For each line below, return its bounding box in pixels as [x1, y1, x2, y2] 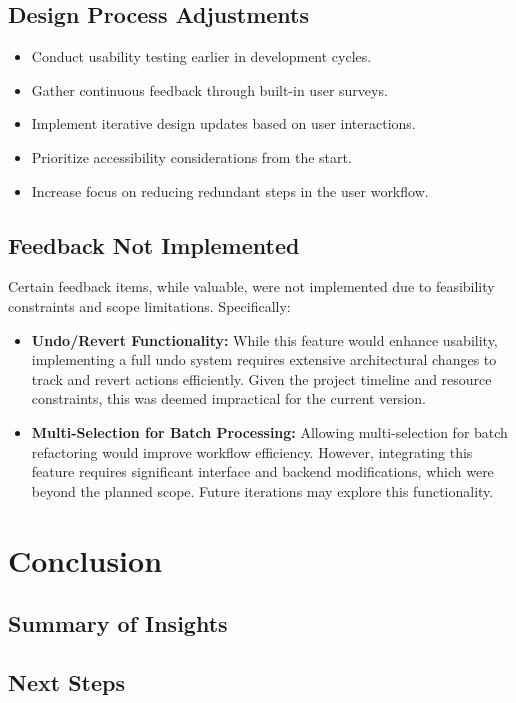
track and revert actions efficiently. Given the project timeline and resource [31, 368, 492, 389]
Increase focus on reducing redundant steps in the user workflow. [31, 180, 429, 201]
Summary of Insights [8, 608, 228, 639]
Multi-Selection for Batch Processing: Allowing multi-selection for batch [31, 421, 508, 442]
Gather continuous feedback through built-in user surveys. [31, 79, 388, 100]
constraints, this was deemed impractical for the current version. [31, 388, 426, 409]
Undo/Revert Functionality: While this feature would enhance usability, [31, 329, 498, 350]
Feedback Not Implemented [8, 229, 300, 260]
